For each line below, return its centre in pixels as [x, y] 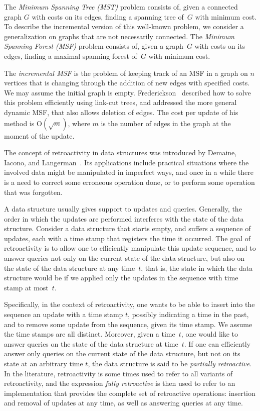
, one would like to [209, 334]
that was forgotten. [33, 192]
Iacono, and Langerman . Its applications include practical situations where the [126, 162]
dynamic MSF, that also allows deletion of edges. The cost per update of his [121, 112]
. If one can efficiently [217, 343]
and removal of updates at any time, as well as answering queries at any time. [123, 403]
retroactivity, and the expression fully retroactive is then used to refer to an [120, 383]
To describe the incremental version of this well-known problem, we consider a [124, 26]
